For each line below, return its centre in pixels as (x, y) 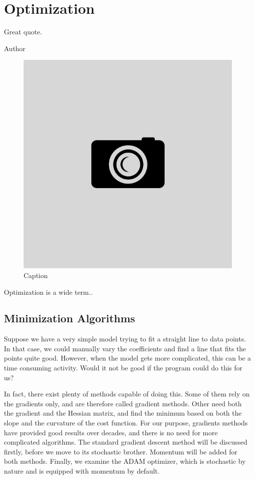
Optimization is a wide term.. (48, 292)
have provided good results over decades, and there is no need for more (111, 432)
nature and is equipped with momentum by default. (82, 471)
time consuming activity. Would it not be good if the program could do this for (123, 368)
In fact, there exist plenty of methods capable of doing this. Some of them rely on (127, 394)
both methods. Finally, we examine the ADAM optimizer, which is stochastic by (125, 461)
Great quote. (23, 32)
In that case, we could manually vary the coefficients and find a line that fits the (125, 348)
